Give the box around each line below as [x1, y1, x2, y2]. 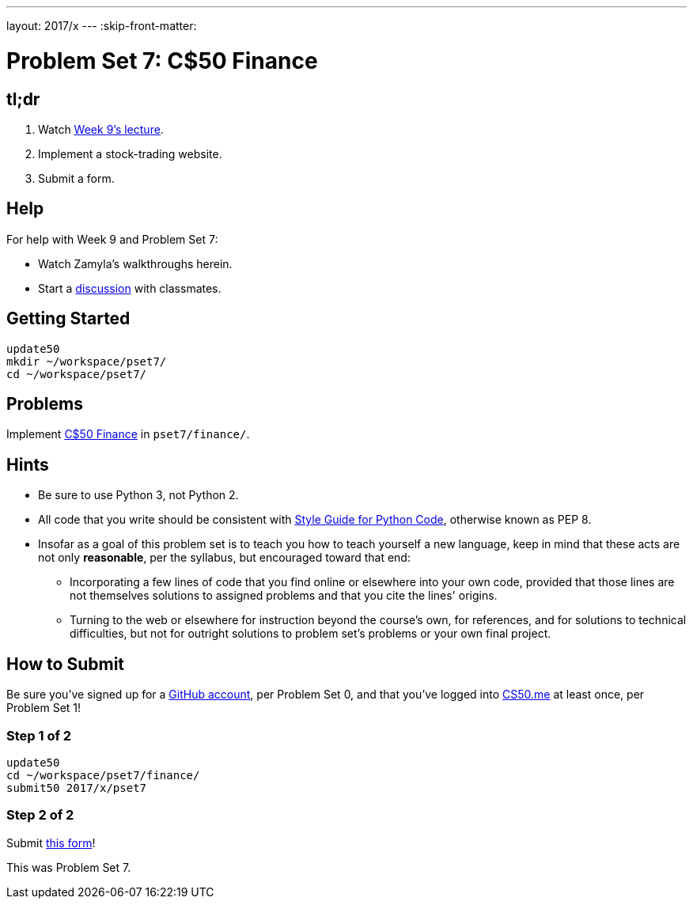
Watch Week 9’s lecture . [38, 122, 164, 136]
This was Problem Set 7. [6, 860, 131, 874]
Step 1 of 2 [6, 727, 72, 744]
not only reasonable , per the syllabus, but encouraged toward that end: [38, 551, 411, 565]
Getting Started [6, 309, 131, 329]
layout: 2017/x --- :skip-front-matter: [6, 19, 197, 32]
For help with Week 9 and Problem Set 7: [6, 232, 218, 246]
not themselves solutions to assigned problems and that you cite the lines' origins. [70, 589, 498, 603]
